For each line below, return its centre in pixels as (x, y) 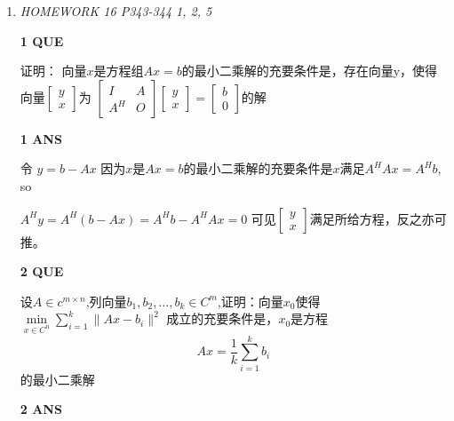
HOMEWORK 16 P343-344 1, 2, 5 (116, 11)
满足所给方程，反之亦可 (378, 218)
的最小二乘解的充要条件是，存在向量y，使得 (310, 71)
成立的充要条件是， (223, 318)
